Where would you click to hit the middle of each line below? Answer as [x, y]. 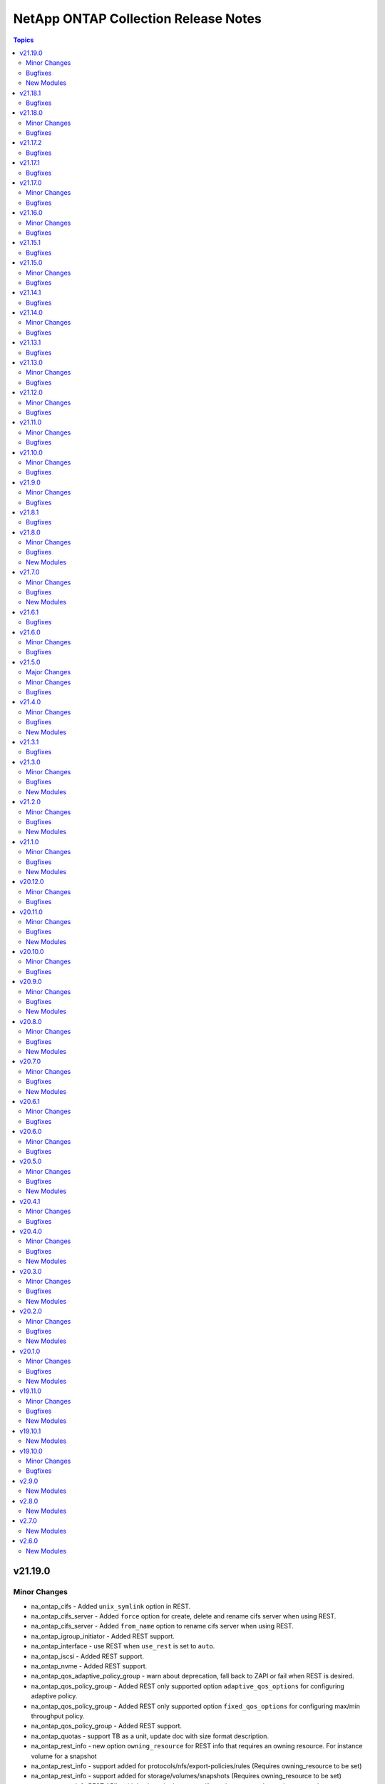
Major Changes [48, 672]
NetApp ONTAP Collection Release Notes [137, 19]
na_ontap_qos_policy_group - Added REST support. [106, 1726]
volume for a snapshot [64, 1756]
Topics [24, 40]
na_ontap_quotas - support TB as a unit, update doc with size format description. [150, 1736]
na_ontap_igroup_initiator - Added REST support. [103, 1636]
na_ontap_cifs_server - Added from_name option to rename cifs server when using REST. [162, 1626]
